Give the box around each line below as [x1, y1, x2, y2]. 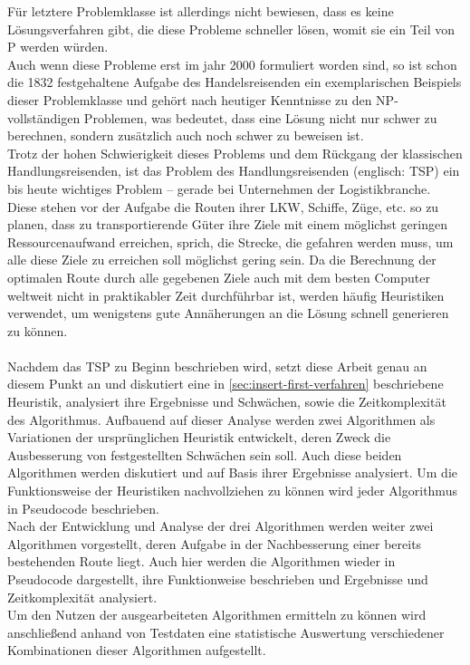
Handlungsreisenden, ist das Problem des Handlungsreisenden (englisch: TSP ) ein [7, 161, 460, 180]
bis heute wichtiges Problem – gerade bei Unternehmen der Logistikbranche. [7, 178, 431, 198]
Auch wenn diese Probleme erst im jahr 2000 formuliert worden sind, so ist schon [7, 54, 457, 73]
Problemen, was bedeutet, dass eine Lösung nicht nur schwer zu [83, 108, 437, 127]
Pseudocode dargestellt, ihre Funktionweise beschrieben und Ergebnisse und [7, 570, 428, 588]
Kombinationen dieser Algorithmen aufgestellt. [7, 641, 266, 660]
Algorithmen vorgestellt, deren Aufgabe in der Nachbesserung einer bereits [7, 534, 422, 553]
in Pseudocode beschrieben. [7, 498, 160, 517]
